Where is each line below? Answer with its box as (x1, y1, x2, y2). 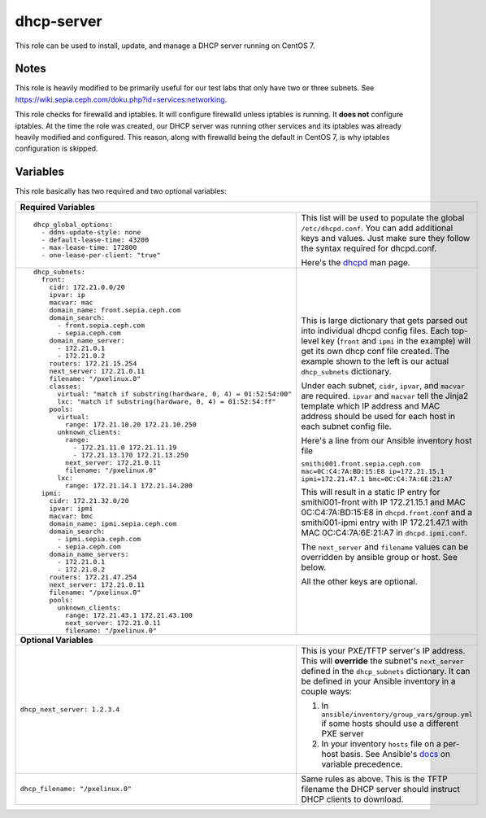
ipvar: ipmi (49, 504, 93, 513)
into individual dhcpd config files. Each (301, 326, 450, 337)
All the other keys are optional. (301, 576, 418, 588)
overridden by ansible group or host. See (301, 552, 458, 563)
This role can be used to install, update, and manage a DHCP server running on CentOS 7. (15, 41, 316, 50)
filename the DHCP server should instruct (301, 783, 461, 794)
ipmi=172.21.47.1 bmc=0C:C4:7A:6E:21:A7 (301, 475, 453, 483)
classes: (49, 382, 81, 391)
